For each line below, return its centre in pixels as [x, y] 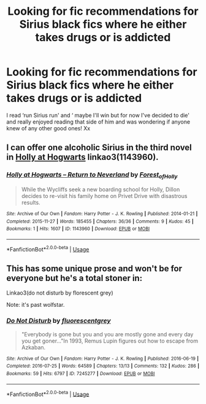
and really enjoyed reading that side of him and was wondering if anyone [98, 122]
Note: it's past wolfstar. [36, 305]
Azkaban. [33, 347]
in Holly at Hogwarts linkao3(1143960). [82, 157]
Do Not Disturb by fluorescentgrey [59, 321]
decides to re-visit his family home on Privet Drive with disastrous [104, 196]
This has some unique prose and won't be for [94, 268]
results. [31, 202]
